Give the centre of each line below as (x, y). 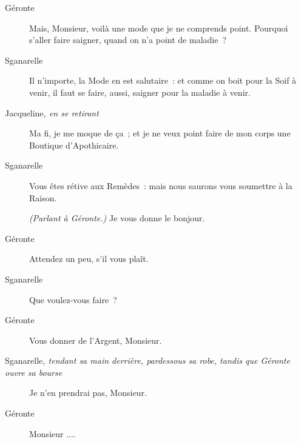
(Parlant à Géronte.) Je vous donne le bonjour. (117, 218)
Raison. (43, 197)
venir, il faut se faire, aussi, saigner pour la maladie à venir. (140, 92)
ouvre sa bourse (34, 372)
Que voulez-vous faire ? (73, 299)
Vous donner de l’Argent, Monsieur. (96, 340)
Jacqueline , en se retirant (52, 112)
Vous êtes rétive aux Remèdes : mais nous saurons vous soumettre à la (161, 185)
